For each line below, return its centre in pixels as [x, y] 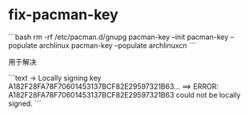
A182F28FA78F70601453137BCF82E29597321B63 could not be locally [124, 94]
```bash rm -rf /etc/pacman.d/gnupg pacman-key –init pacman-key [118, 37]
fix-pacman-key [63, 15]
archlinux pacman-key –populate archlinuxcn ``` [117, 45]
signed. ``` [25, 103]
